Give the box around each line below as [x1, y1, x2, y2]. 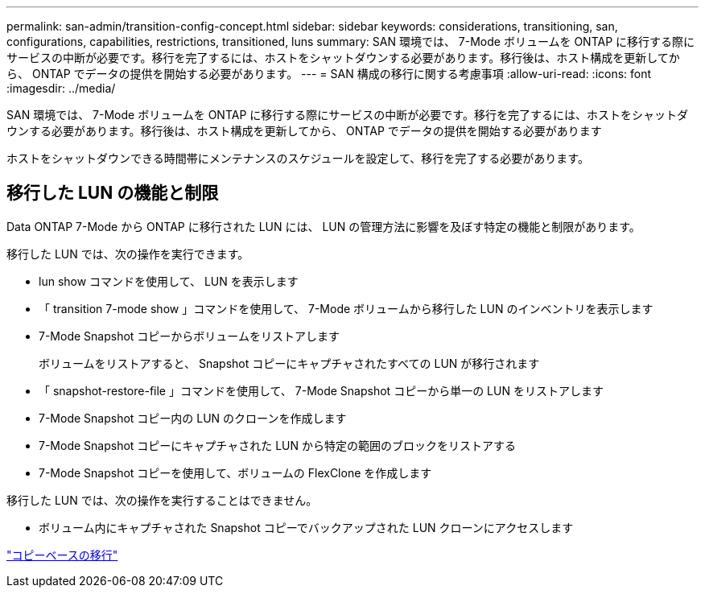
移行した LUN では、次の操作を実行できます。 [6, 246, 249, 261]
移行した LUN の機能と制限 [6, 183, 219, 204]
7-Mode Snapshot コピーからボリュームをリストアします [39, 328, 340, 343]
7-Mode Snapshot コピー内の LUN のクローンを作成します [39, 410, 347, 425]
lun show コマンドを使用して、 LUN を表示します [39, 274, 299, 288]
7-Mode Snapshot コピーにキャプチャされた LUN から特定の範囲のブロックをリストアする [39, 438, 516, 452]
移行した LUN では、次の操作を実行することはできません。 [6, 493, 318, 507]
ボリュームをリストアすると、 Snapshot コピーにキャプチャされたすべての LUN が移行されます [39, 356, 540, 370]
